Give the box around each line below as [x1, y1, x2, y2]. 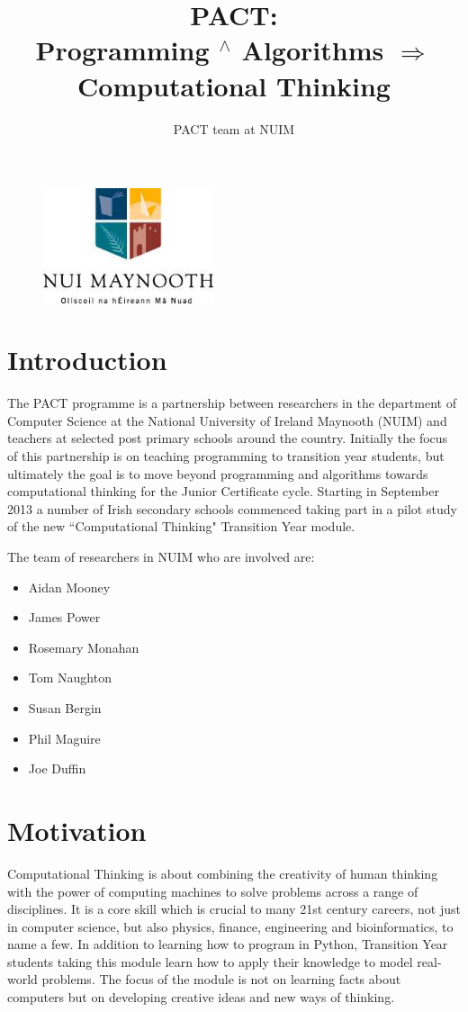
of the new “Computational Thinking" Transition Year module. [7, 517, 355, 536]
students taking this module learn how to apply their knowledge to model [7, 952, 413, 971]
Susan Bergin [28, 699, 102, 717]
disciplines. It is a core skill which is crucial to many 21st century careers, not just [7, 899, 461, 918]
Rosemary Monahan [28, 637, 139, 656]
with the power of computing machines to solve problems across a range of [7, 881, 418, 900]
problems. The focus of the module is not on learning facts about [41, 970, 401, 989]
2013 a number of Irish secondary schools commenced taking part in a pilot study [7, 499, 457, 518]
